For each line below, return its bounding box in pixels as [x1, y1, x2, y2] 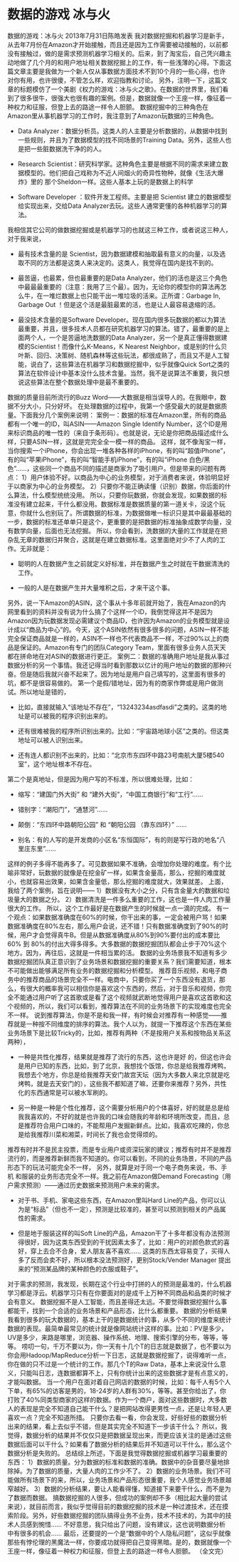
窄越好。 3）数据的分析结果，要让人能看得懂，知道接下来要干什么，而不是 [7, 1484, 225, 1493]
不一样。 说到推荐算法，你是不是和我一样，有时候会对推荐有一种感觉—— [7, 1011, 221, 1019]
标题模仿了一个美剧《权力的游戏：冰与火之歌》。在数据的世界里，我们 [19, 85, 223, 93]
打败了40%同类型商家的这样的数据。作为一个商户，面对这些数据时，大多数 [7, 1395, 228, 1404]
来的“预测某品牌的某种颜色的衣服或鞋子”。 [17, 1264, 142, 1273]
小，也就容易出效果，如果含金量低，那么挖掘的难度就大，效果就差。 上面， [7, 877, 228, 885]
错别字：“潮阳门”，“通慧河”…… [17, 805, 108, 813]
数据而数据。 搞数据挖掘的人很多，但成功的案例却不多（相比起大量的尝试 [13, 1493, 228, 1501]
